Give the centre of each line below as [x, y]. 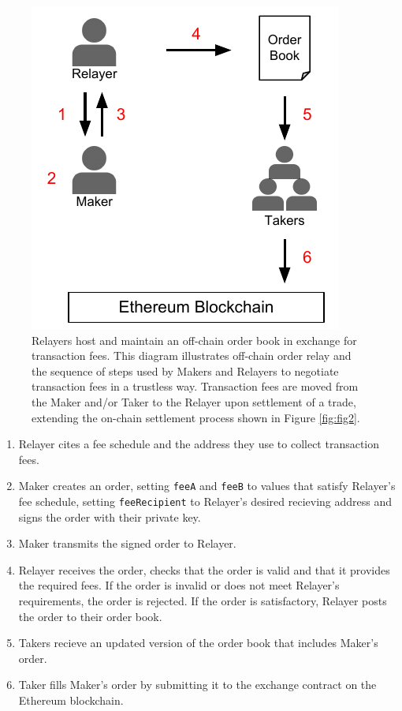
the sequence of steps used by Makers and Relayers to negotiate [185, 370]
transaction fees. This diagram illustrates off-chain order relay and [192, 355]
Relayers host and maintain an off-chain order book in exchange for [194, 340]
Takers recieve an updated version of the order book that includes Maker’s [198, 643]
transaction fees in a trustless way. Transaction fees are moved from [195, 386]
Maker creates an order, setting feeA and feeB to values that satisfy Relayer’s [207, 486]
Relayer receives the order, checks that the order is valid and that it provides [204, 569]
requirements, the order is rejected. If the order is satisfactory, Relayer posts [203, 601]
